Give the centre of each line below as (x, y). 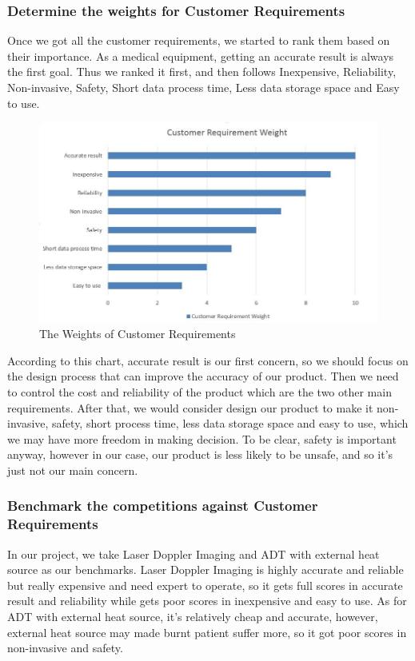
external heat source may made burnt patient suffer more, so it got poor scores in (207, 632)
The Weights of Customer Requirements (138, 334)
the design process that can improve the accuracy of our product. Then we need (203, 376)
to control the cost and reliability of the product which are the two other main (200, 391)
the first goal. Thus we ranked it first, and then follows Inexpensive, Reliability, (202, 72)
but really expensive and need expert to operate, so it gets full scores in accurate (205, 585)
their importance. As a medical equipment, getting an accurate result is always (201, 56)
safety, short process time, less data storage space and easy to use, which (230, 423)
